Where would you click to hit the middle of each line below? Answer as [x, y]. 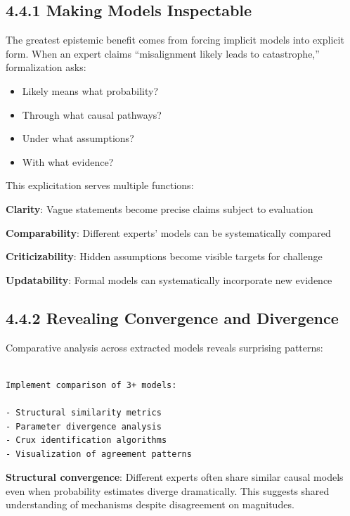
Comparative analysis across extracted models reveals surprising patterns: [164, 347]
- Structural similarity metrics [84, 412]
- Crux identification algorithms [86, 440]
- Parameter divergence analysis [84, 426]
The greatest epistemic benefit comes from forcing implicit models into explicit [175, 40]
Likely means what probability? [90, 90]
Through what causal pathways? [92, 114]
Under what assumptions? [78, 138]
